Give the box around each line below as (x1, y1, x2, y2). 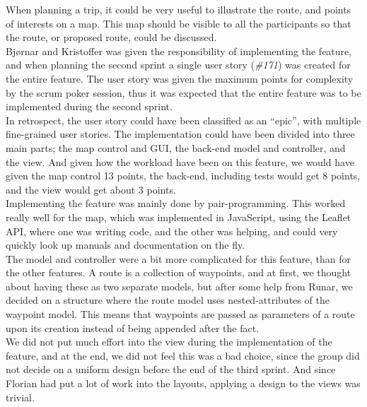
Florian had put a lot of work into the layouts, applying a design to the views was (6, 376, 361, 391)
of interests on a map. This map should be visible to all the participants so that (6, 16, 351, 30)
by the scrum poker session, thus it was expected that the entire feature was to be (6, 85, 361, 100)
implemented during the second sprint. (6, 99, 173, 114)
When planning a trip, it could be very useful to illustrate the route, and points (6, 2, 351, 16)
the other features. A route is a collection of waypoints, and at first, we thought (6, 265, 351, 280)
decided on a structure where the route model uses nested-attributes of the (6, 293, 330, 307)
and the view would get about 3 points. (6, 182, 176, 196)
